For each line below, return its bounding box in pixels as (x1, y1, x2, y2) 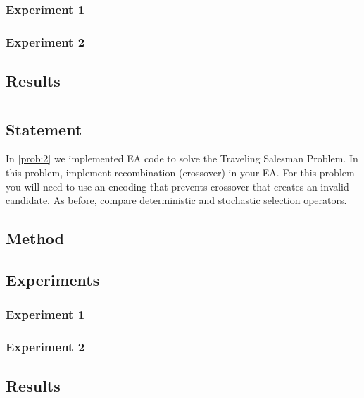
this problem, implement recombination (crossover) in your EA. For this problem (6, 165, 355, 180)
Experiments (6, 269, 100, 291)
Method (6, 227, 64, 249)
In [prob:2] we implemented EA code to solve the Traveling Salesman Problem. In (6, 151, 358, 166)
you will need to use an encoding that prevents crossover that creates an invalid (6, 179, 349, 193)
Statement (6, 118, 82, 140)
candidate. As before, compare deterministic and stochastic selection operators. (6, 193, 347, 207)
